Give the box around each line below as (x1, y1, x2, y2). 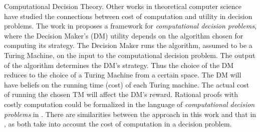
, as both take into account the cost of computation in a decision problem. (4, 118, 232, 129)
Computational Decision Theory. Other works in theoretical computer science (4, 1, 241, 11)
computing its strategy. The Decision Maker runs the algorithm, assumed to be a (4, 40, 252, 50)
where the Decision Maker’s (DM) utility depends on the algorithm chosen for (4, 30, 243, 40)
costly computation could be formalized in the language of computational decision (4, 98, 255, 109)
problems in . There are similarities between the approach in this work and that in (4, 108, 256, 119)
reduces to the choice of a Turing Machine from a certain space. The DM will (4, 69, 241, 80)
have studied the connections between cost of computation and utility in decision (4, 10, 252, 21)
